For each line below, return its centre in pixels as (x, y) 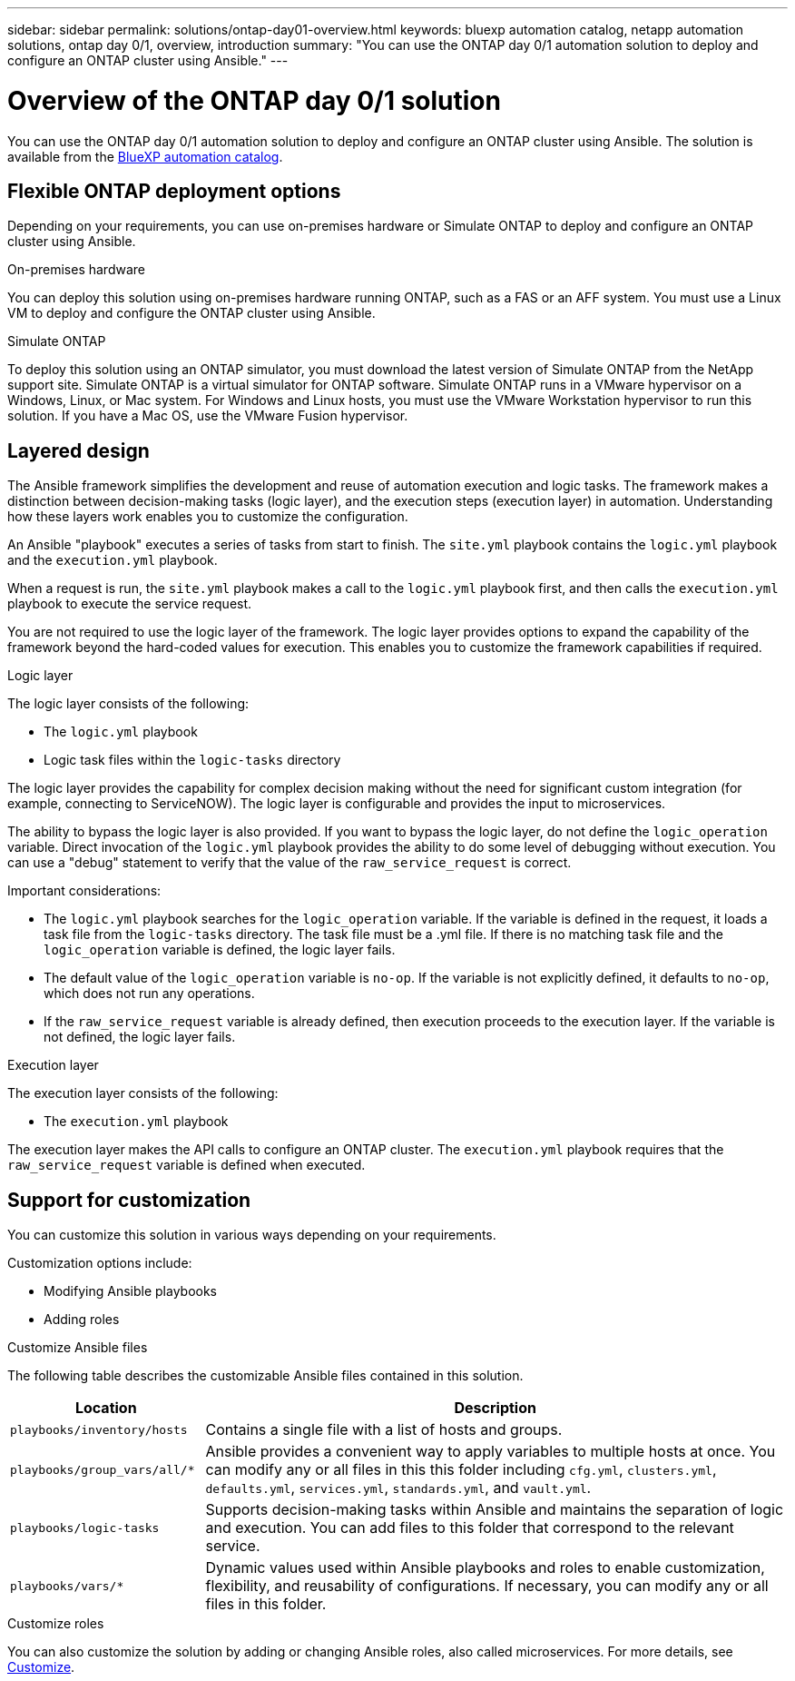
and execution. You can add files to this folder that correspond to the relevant (470, 1528)
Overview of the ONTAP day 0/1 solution (254, 100)
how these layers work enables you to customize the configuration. (208, 517)
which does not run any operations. (149, 994)
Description (495, 1408)
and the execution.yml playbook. (113, 560)
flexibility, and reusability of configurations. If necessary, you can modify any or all (487, 1586)
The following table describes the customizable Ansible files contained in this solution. (265, 1376)
